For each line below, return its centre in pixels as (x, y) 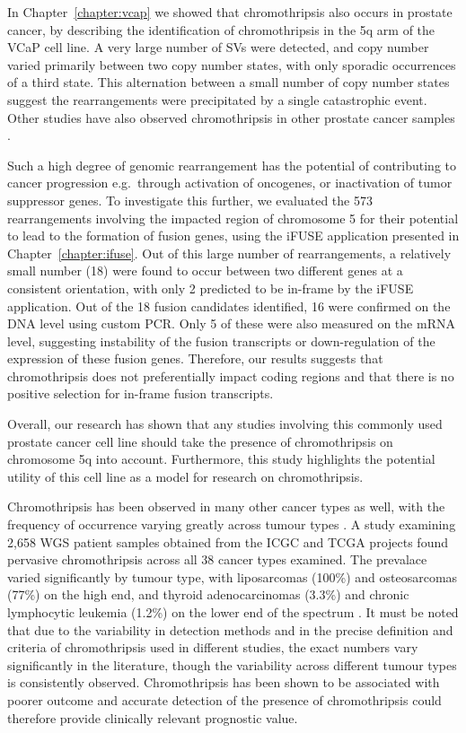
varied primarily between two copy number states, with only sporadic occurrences (232, 64)
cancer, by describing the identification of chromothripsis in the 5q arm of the (221, 29)
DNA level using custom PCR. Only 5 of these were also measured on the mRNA (231, 323)
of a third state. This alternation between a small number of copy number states (229, 82)
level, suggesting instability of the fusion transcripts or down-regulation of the (221, 340)
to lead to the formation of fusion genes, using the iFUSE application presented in (233, 236)
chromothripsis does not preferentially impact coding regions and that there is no (231, 375)
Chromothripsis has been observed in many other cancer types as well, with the (226, 506)
